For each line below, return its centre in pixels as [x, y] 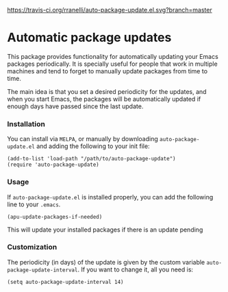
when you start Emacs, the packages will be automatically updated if [104, 99]
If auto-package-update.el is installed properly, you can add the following [110, 197]
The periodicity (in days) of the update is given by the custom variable [106, 262]
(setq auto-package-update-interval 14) [66, 282]
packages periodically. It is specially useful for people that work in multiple [112, 64]
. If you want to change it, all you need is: [136, 269]
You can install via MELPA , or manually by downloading [83, 139]
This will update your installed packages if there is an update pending [105, 230]
